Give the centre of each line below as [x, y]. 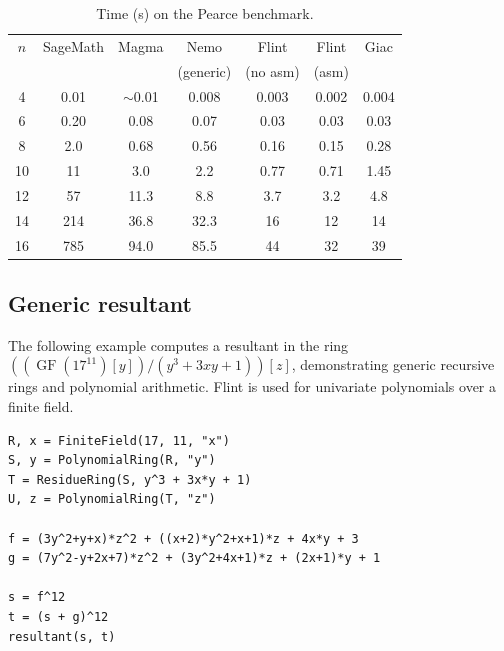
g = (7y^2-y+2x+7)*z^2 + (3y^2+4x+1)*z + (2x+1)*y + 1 [194, 558]
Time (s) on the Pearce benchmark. [205, 13]
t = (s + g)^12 [58, 617]
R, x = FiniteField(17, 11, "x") [119, 440]
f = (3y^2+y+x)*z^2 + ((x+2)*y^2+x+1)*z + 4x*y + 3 [183, 538]
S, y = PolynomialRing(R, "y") [112, 460]
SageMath [74, 45]
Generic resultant [100, 303]
